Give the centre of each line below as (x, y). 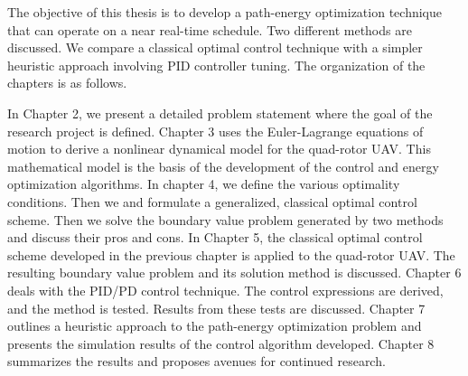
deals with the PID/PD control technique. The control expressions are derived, (225, 290)
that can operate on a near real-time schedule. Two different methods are (210, 29)
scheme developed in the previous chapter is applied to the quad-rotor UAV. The (231, 254)
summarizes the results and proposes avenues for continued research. (197, 361)
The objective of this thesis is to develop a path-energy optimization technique (225, 12)
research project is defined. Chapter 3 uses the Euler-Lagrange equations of (215, 131)
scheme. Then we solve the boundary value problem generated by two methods (225, 219)
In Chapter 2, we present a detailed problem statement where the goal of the (220, 113)
